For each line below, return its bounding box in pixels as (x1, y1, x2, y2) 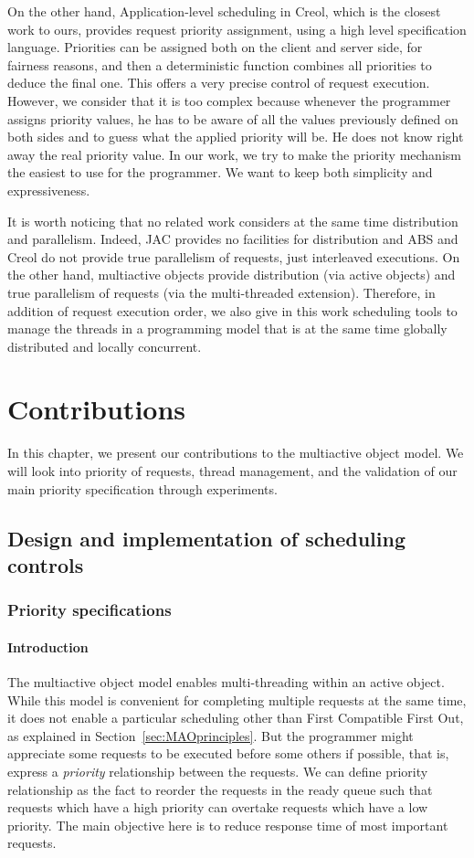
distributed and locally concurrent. (7, 336, 202, 355)
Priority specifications (7, 598, 172, 621)
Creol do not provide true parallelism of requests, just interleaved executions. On (7, 247, 460, 266)
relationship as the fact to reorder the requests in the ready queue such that (7, 779, 433, 799)
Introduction (7, 637, 89, 656)
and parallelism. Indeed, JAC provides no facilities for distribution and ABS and (7, 229, 458, 249)
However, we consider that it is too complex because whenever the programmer (7, 90, 451, 110)
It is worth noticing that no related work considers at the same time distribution (7, 211, 458, 230)
